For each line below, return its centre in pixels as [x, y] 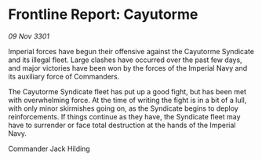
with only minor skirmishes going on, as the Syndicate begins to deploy [124, 108]
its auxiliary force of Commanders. [64, 76]
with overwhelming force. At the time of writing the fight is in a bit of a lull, [127, 100]
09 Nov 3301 [29, 36]
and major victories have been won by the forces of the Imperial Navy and [128, 68]
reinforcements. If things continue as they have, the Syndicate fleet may [124, 116]
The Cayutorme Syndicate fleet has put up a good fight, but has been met [127, 91]
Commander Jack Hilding [49, 148]
